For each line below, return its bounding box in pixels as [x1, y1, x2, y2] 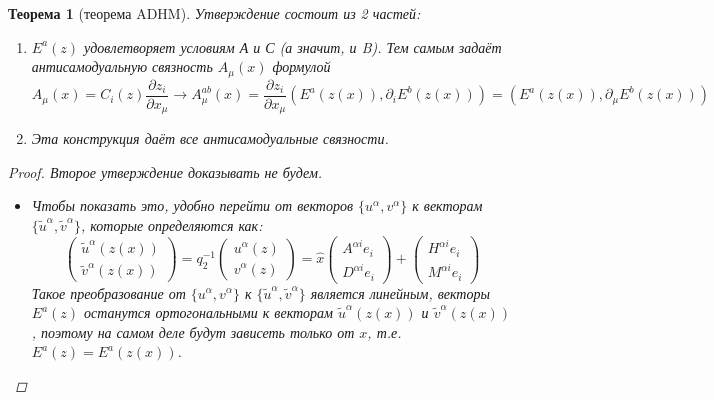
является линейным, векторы [310, 282, 490, 303]
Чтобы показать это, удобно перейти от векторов [31, 195, 354, 216]
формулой [272, 56, 331, 77]
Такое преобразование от [31, 282, 186, 303]
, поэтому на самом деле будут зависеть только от [31, 321, 355, 342]
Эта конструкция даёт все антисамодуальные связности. [31, 128, 389, 149]
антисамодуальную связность [31, 56, 213, 77]
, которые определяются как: [80, 214, 263, 235]
